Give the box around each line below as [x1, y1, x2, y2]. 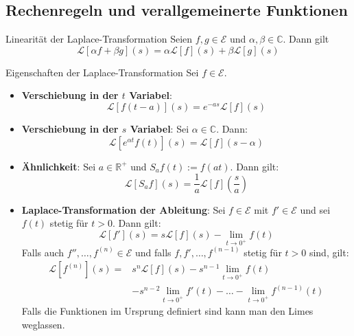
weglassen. [21, 317, 65, 331]
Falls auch [21, 245, 64, 259]
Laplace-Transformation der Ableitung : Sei [21, 202, 226, 216]
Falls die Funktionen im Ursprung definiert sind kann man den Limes [21, 304, 314, 318]
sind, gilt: [309, 245, 349, 259]
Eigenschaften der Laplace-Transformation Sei [5, 65, 199, 79]
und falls [135, 245, 172, 259]
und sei [300, 202, 331, 216]
